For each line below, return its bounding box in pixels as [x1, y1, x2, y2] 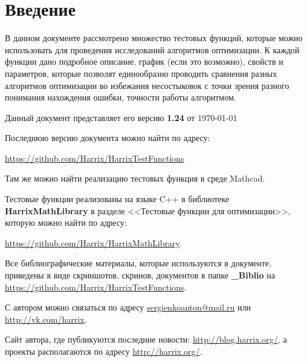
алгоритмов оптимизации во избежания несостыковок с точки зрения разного [5, 79, 289, 91]
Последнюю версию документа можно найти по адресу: [5, 131, 210, 144]
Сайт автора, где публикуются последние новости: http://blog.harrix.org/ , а [5, 333, 287, 346]
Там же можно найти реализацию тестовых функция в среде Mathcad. [5, 172, 265, 185]
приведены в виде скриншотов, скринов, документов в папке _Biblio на [5, 269, 275, 281]
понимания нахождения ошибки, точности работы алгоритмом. [5, 91, 236, 104]
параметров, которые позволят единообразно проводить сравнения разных [5, 67, 277, 79]
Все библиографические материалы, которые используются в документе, [5, 257, 271, 269]
